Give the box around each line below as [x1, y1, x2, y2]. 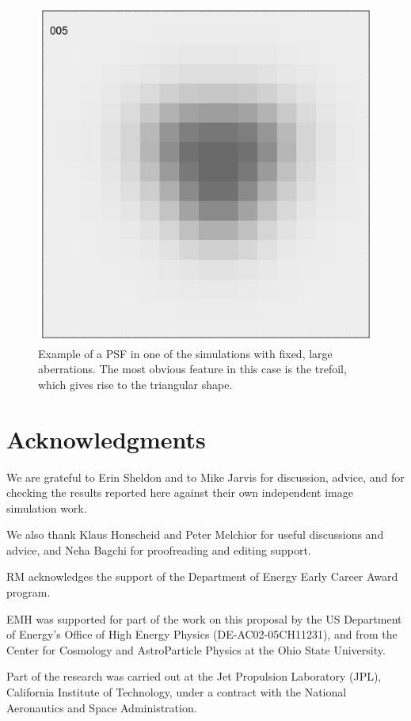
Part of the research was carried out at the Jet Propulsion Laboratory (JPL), [6, 668, 382, 685]
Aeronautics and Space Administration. [6, 699, 197, 715]
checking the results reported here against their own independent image [6, 484, 353, 501]
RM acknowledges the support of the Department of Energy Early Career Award [6, 568, 398, 585]
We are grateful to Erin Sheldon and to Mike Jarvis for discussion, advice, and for [6, 468, 405, 485]
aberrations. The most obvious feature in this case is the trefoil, [38, 360, 347, 377]
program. [6, 584, 51, 601]
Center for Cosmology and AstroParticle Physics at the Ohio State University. [6, 641, 386, 658]
